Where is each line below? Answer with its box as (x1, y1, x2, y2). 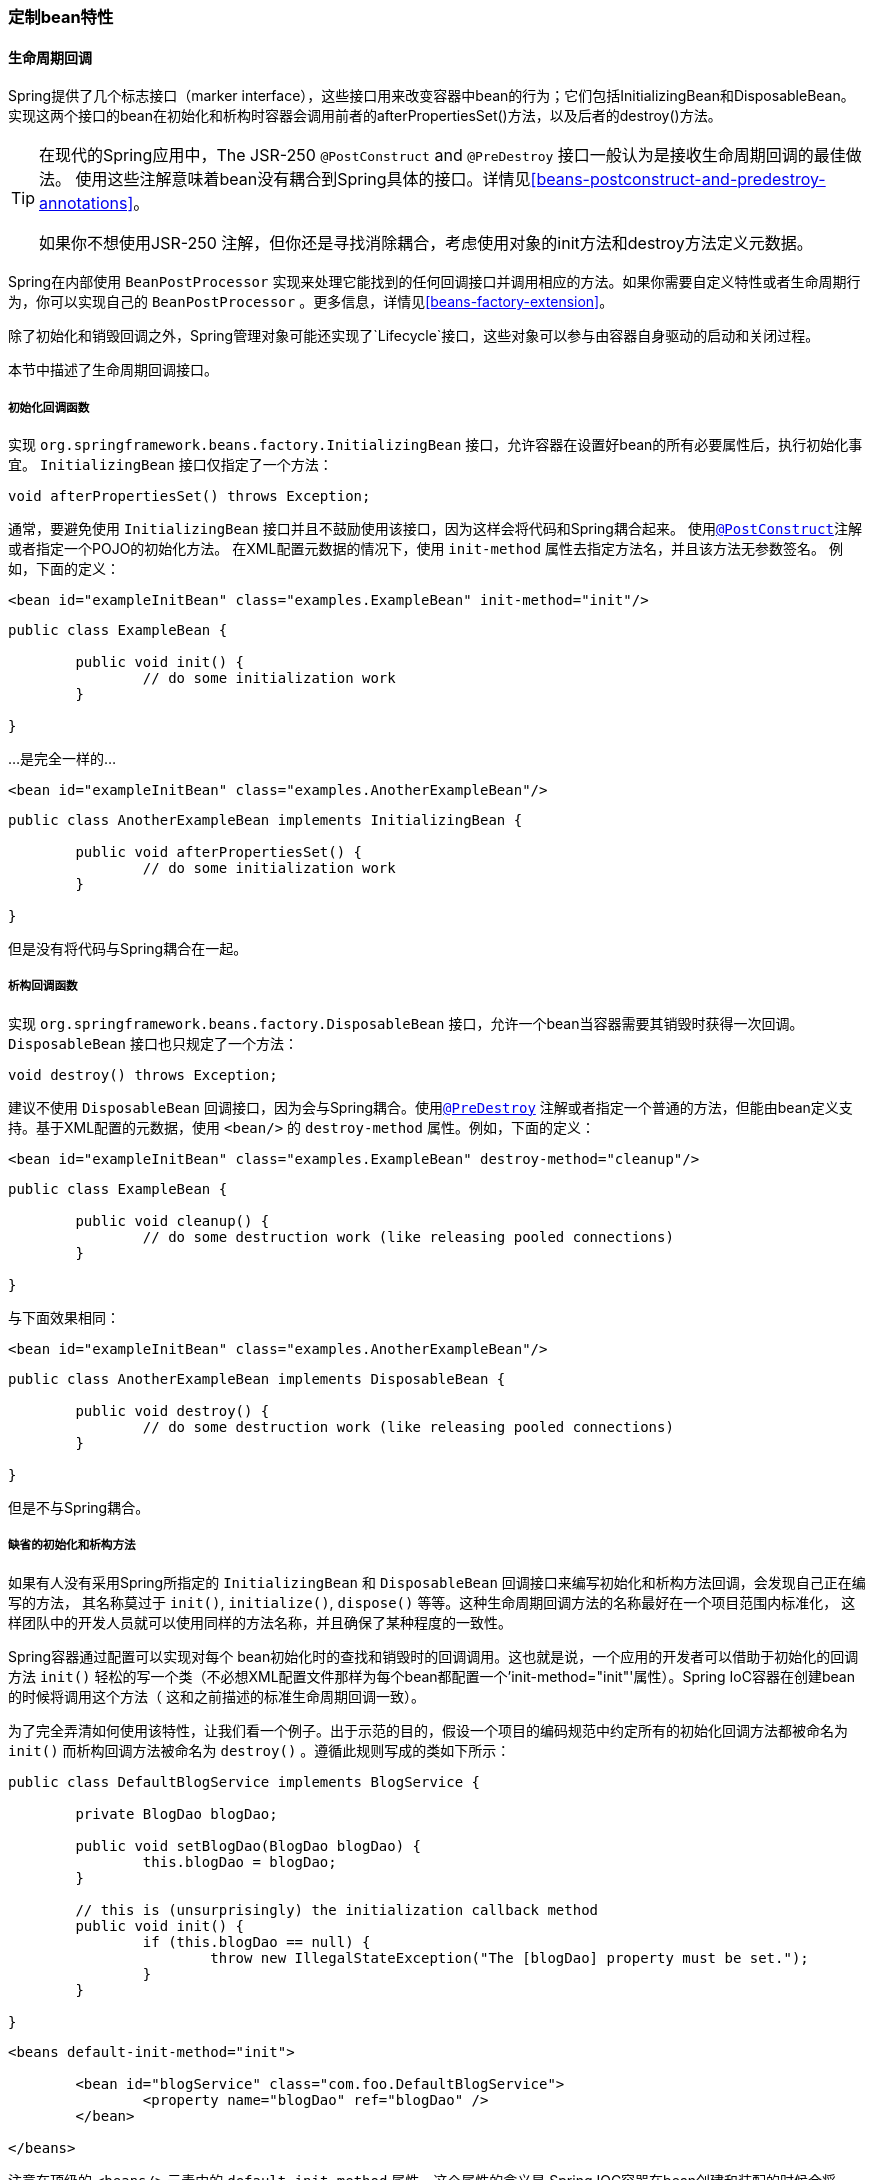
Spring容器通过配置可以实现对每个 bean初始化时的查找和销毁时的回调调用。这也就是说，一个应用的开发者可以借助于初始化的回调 (8, 1647, 859, 1665)
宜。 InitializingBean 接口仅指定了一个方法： (8, 456, 333, 473)
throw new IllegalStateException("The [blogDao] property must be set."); (210, 1949, 809, 1966)
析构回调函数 (8, 979, 78, 994)
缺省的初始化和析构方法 (8, 1538, 136, 1553)
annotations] (39, 193, 134, 214)
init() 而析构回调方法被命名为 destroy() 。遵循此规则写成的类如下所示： (8, 1741, 511, 1759)
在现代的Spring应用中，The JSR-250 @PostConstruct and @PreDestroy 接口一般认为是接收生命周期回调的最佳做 (39, 145, 862, 166)
